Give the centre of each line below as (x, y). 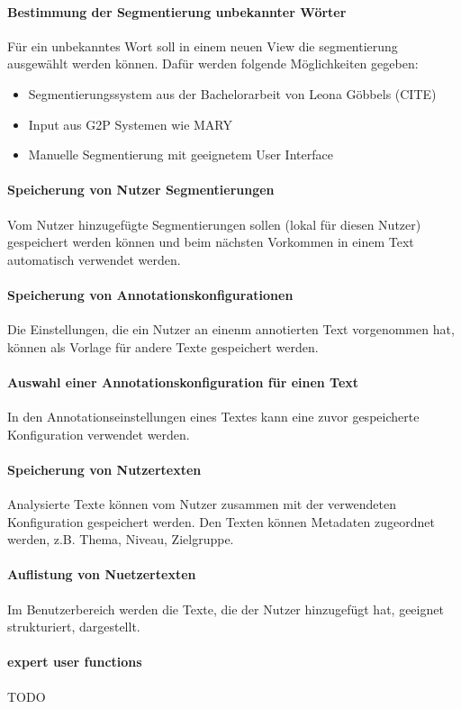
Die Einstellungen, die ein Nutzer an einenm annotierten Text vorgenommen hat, (231, 329)
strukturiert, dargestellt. (74, 627)
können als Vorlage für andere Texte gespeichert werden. (163, 346)
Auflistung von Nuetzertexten (102, 574)
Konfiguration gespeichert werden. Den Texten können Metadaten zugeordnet (221, 521)
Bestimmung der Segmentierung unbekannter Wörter (177, 11)
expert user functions (75, 662)
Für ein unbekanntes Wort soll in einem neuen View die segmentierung (203, 45)
